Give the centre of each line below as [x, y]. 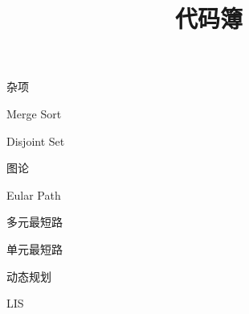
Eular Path [34, 194]
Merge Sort [34, 113]
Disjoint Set [36, 140]
